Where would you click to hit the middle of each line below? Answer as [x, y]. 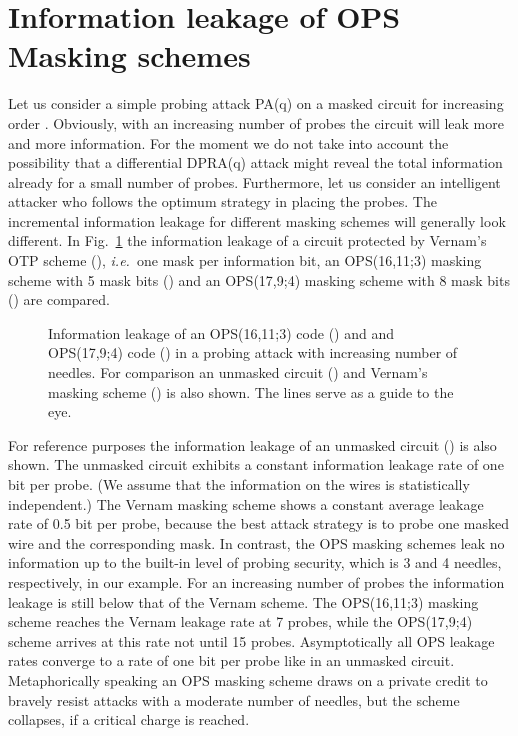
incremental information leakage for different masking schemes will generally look [257, 220]
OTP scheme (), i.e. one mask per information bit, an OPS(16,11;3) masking [245, 260]
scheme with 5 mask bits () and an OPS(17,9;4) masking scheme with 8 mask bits [259, 279]
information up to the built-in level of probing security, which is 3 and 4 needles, [255, 562]
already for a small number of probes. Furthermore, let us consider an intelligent [254, 181]
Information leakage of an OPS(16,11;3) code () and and [221, 332]
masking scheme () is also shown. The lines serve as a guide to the [251, 391]
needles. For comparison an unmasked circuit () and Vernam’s [238, 372]
